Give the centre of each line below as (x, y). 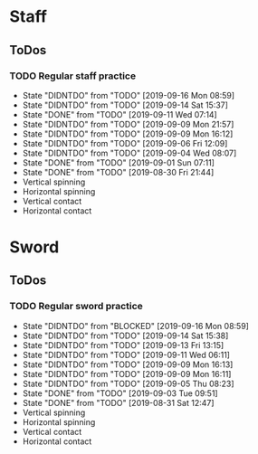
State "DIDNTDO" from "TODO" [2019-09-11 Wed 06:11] (126, 355)
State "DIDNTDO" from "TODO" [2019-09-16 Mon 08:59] (129, 95)
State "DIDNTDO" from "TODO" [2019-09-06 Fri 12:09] (125, 143)
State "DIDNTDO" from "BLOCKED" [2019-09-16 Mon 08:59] (135, 326)
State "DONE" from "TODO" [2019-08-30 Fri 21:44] (118, 172)
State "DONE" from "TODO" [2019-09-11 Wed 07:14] (119, 114)
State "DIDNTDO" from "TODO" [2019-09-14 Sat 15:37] (125, 105)
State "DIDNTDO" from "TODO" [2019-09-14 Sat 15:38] (125, 336)
